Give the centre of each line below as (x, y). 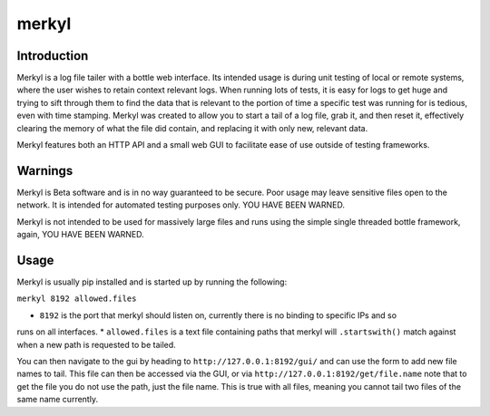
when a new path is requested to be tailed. (96, 344)
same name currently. (58, 400)
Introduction (53, 56)
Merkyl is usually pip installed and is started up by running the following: (152, 282)
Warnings (45, 171)
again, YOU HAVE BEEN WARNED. (80, 235)
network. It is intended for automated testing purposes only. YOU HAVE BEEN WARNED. (181, 205)
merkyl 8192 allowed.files (77, 299)
